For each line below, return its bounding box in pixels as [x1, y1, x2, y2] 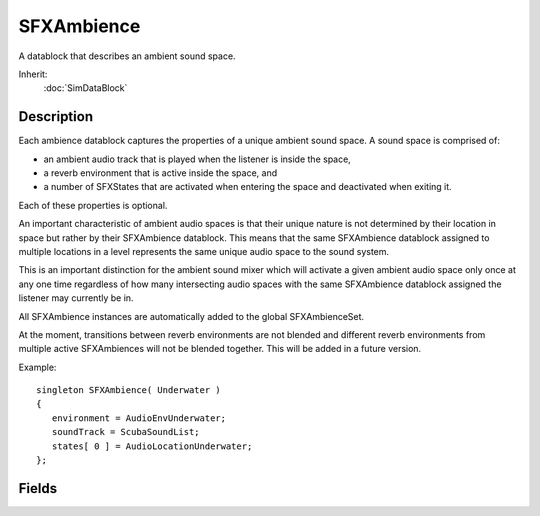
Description [18, 108, 94, 125]
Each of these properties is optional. [18, 199, 168, 211]
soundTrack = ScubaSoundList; [51, 426, 200, 438]
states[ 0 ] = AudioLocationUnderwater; [51, 440, 253, 452]
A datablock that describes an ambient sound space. [18, 50, 236, 62]
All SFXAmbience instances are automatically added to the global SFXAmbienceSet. [18, 310, 365, 322]
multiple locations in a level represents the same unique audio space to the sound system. [18, 245, 390, 257]
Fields [18, 480, 58, 497]
